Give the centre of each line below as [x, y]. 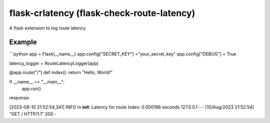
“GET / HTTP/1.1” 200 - [33, 114]
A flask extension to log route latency [47, 28]
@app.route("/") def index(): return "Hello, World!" [61, 72]
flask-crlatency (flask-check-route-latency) [102, 13]
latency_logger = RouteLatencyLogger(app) [54, 63]
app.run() [31, 89]
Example [23, 42]
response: [19, 98]
